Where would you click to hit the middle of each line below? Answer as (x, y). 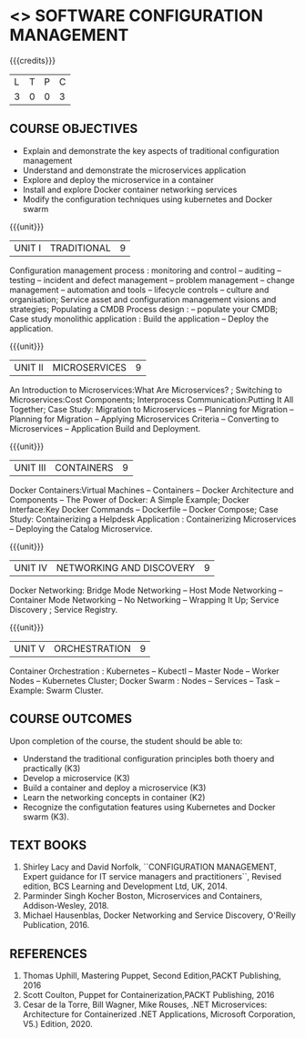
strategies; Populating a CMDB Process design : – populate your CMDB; (144, 309)
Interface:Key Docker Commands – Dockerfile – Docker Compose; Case (144, 509)
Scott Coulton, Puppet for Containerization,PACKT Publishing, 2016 (148, 995)
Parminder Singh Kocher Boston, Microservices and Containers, (142, 896)
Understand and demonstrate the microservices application (134, 170)
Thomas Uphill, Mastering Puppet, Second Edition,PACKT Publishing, (152, 976)
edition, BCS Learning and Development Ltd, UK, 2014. (125, 886)
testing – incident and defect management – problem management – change (152, 280)
